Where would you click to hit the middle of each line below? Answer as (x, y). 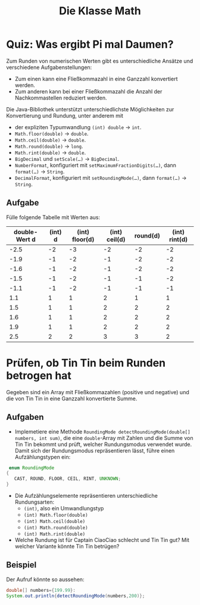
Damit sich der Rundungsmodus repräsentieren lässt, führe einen (95, 450)
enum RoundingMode (32, 468)
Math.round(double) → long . (49, 146)
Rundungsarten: (35, 502)
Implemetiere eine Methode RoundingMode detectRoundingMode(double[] (102, 431)
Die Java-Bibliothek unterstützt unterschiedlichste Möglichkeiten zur (90, 109)
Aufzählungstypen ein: (43, 457)
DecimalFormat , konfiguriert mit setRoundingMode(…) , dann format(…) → (101, 177)
